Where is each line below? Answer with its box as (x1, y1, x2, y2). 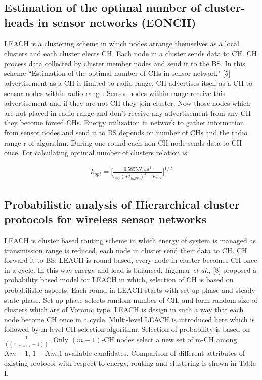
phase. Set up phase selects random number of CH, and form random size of (21, 294, 258, 305)
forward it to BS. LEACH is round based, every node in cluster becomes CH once (4, 255, 257, 265)
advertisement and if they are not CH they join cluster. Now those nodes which (4, 98, 250, 108)
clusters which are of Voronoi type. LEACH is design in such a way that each (4, 304, 244, 315)
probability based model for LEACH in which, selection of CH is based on (4, 274, 234, 285)
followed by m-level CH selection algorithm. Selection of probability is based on (4, 324, 250, 335)
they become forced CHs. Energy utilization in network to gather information (4, 117, 244, 128)
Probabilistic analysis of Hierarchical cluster (4, 196, 240, 212)
